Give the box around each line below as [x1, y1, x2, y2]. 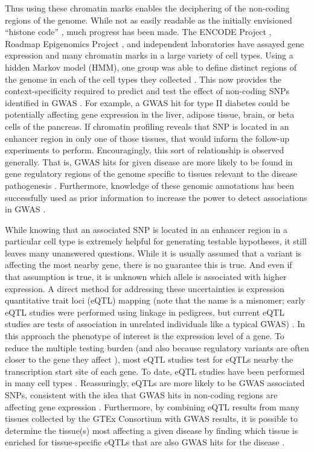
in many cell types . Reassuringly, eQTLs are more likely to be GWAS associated [5, 377, 305, 389]
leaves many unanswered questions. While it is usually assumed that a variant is [5, 246, 302, 259]
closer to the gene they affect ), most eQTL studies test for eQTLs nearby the [5, 353, 293, 366]
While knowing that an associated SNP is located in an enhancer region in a [5, 223, 287, 235]
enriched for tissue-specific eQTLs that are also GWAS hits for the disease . [5, 436, 285, 448]
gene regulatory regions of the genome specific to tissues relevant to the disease [5, 167, 298, 180]
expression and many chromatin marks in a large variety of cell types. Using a [5, 49, 293, 62]
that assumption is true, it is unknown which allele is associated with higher [5, 270, 287, 283]
